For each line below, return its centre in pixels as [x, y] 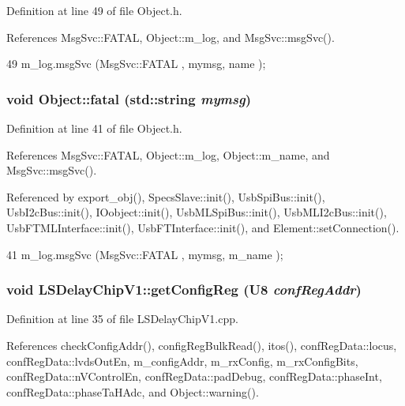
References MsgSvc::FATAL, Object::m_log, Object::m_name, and [168, 154]
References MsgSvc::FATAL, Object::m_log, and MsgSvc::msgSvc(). [171, 37]
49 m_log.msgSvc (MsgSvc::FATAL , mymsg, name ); [136, 64]
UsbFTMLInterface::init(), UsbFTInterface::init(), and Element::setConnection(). [203, 227]
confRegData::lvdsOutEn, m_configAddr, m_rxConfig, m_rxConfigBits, [182, 361]
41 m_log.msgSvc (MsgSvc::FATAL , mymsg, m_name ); [145, 254]
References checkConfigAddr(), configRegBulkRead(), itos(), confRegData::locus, [202, 345]
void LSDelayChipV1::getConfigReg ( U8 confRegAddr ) [184, 289]
